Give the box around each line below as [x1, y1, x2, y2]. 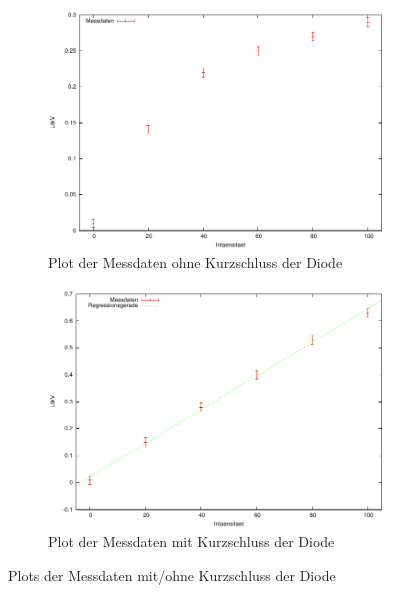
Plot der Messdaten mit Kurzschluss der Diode [48, 531, 335, 552]
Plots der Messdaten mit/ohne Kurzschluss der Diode [8, 564, 336, 585]
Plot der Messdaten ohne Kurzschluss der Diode [48, 252, 343, 273]
